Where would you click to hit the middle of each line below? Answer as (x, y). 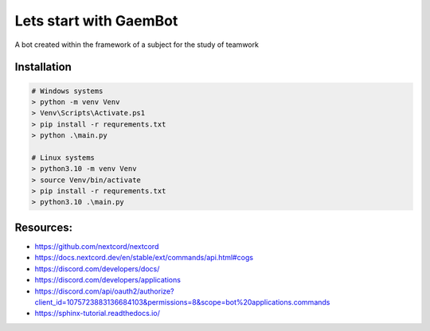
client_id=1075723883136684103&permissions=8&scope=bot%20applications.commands (182, 302)
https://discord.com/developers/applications (107, 280)
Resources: (44, 227)
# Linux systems (63, 158)
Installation (43, 67)
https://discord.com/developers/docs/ (97, 269)
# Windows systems (67, 91)
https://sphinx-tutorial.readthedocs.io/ (98, 313)
